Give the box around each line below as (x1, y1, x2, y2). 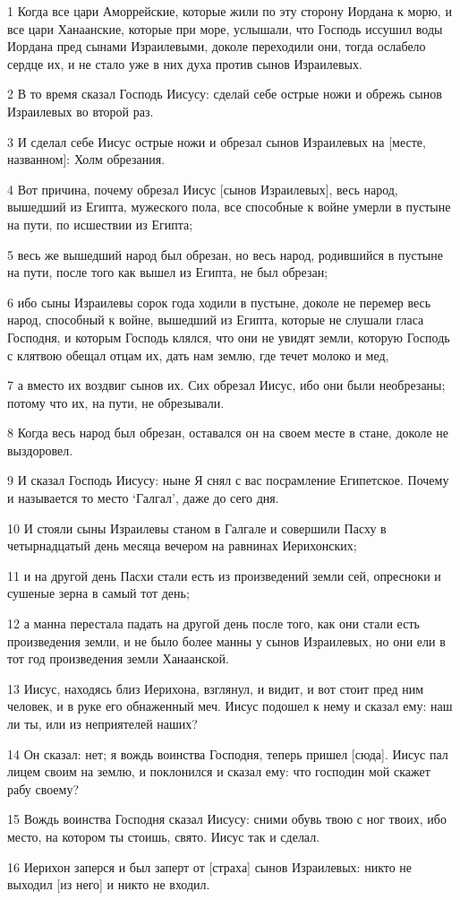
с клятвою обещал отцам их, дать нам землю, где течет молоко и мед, (7, 345, 389, 364)
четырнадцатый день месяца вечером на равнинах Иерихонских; (7, 536, 357, 555)
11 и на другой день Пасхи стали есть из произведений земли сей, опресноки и (7, 566, 441, 584)
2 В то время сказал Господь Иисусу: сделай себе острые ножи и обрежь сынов (7, 84, 442, 103)
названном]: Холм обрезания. (7, 150, 166, 169)
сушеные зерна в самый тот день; (7, 584, 190, 602)
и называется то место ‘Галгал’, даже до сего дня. (7, 489, 279, 507)
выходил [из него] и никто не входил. (7, 875, 210, 894)
